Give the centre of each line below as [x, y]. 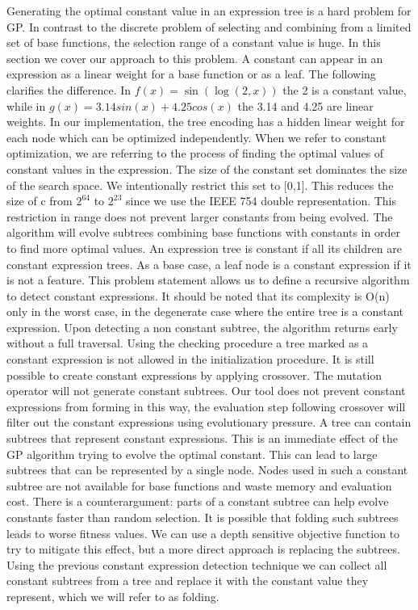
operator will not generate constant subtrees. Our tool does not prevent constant [206, 391]
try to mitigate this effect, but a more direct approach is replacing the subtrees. [203, 549]
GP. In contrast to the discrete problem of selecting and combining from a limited [209, 26]
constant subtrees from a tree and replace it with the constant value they [188, 581]
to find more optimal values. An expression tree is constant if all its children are [204, 248]
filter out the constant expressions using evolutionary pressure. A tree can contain [209, 422]
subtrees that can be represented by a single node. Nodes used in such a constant [207, 470]
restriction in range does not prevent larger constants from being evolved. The [200, 216]
